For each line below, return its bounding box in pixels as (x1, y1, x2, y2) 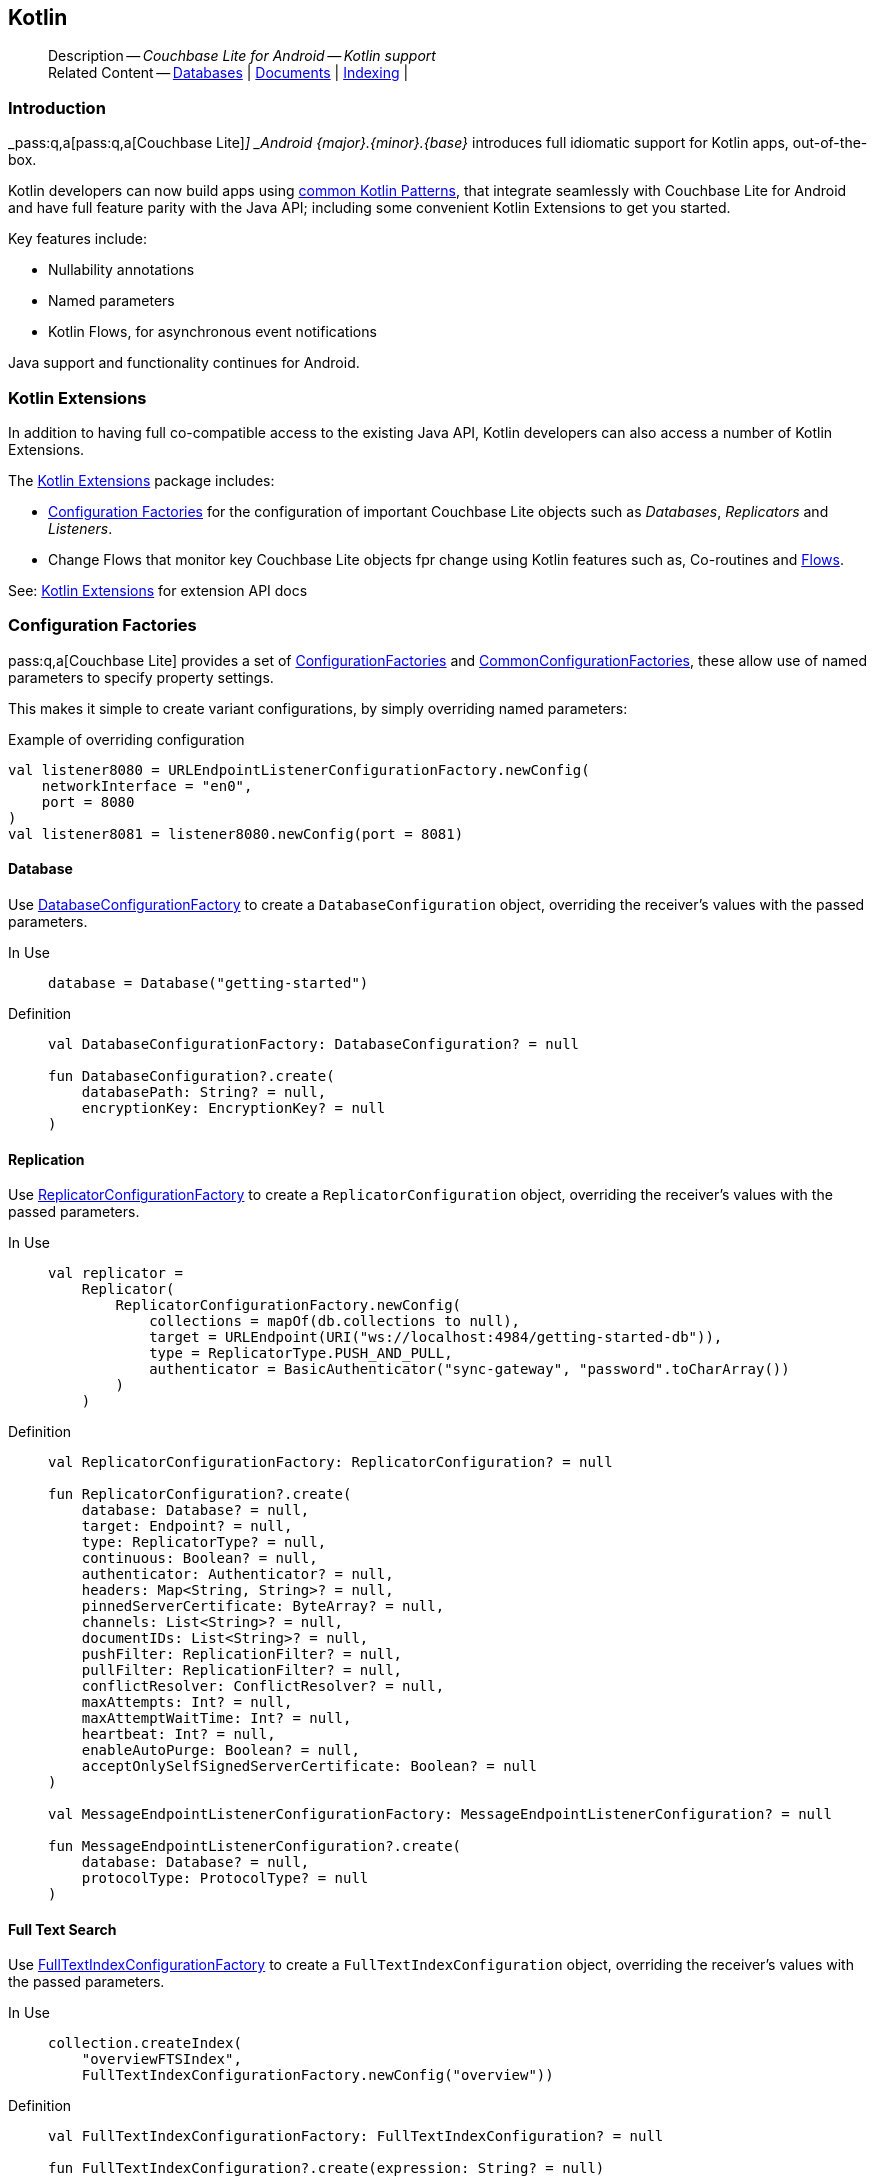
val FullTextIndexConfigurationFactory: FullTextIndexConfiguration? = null (48, 2128, 664, 2145)
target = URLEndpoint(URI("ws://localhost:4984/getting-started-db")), (149, 1329, 723, 1346)
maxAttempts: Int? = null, (81, 1694, 293, 1711)
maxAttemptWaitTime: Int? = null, (81, 1710, 352, 1727)
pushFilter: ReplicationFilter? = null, (81, 1646, 403, 1663)
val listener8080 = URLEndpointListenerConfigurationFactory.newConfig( (8, 761, 590, 778)
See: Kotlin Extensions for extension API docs (8, 581, 308, 599)
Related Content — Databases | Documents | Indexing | (48, 64, 409, 82)
